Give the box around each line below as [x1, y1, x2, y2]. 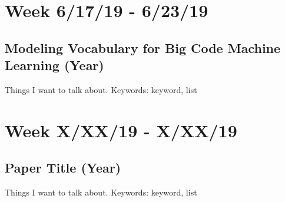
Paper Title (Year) [5, 158, 121, 177]
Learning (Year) [5, 56, 104, 74]
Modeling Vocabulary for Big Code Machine [5, 38, 281, 57]
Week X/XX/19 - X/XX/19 [5, 118, 237, 142]
